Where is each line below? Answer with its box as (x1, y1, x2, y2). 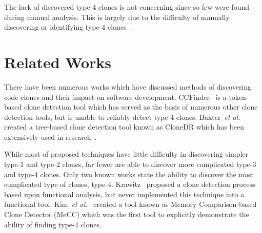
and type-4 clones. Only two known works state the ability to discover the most (4, 168, 254, 179)
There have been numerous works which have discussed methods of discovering (4, 81, 252, 92)
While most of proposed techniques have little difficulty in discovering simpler (4, 149, 249, 159)
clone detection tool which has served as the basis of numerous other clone (24, 101, 258, 112)
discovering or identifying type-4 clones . (4, 22, 132, 32)
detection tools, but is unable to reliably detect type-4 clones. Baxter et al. (4, 111, 240, 122)
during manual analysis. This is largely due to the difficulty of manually (4, 11, 230, 22)
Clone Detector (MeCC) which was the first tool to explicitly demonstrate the (4, 209, 249, 220)
